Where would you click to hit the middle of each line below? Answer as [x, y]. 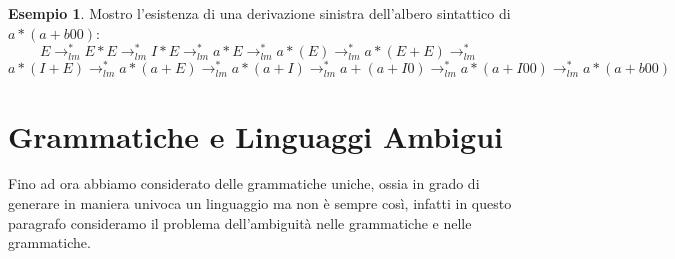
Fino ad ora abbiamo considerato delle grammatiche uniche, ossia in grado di [244, 183]
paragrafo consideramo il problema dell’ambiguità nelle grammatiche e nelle [240, 222]
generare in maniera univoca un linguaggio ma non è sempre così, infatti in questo [260, 203]
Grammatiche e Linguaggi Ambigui [255, 135]
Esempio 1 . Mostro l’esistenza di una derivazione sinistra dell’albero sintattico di [259, 13]
